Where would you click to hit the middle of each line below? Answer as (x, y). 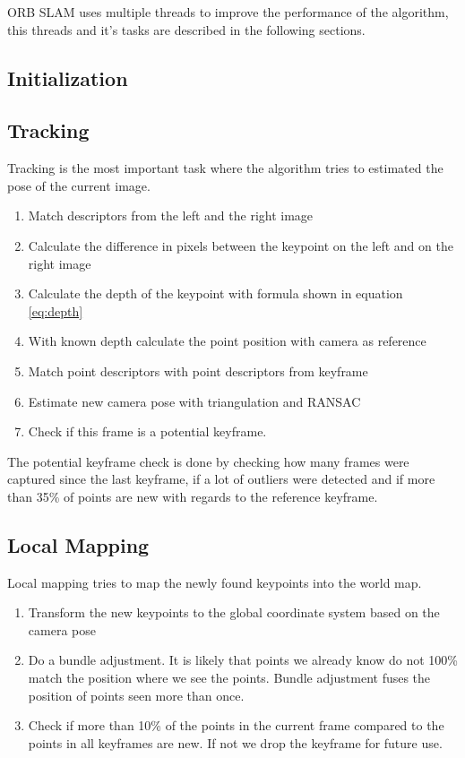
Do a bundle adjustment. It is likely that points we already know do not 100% (243, 660)
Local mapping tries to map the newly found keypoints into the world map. (215, 582)
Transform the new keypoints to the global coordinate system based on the (234, 612)
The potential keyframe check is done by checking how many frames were (208, 461)
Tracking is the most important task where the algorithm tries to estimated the (225, 168)
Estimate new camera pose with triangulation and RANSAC (194, 401)
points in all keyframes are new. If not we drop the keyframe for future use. (235, 742)
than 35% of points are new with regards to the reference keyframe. (193, 496)
